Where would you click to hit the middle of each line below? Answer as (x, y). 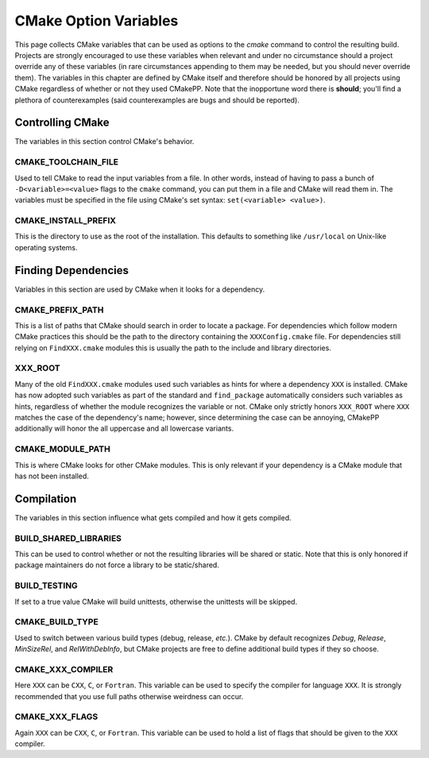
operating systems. (46, 247)
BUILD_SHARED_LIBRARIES (68, 538)
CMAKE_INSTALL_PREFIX (66, 221)
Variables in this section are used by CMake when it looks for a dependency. (140, 289)
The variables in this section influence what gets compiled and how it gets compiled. (153, 517)
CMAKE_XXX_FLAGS (56, 717)
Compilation (46, 499)
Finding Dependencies (71, 270)
